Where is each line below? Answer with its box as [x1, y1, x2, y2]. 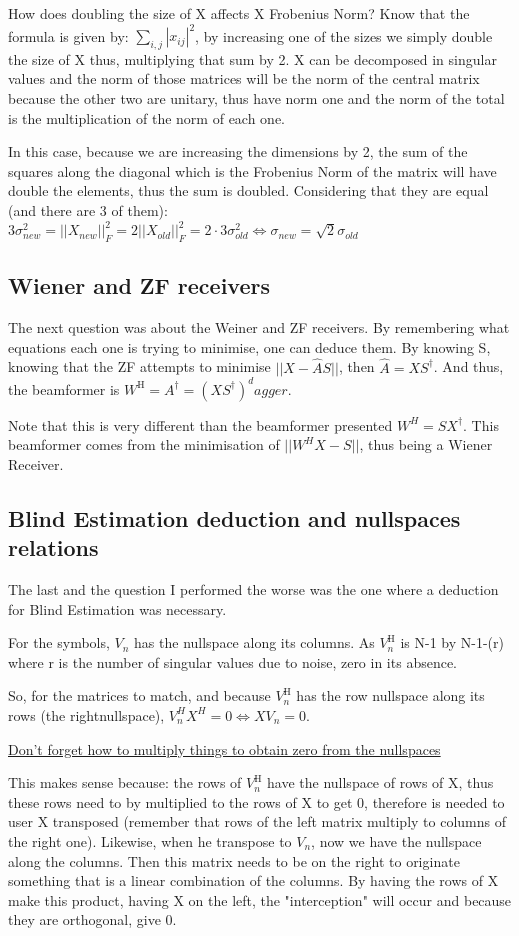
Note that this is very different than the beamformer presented [8, 414, 393, 435]
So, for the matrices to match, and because [8, 685, 271, 706]
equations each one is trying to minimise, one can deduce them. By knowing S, [8, 336, 491, 357]
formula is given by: [8, 25, 129, 46]
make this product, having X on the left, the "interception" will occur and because [8, 889, 512, 910]
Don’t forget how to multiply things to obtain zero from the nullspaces [8, 738, 441, 759]
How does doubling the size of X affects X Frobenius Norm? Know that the [8, 3, 470, 23]
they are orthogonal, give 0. [8, 909, 177, 930]
